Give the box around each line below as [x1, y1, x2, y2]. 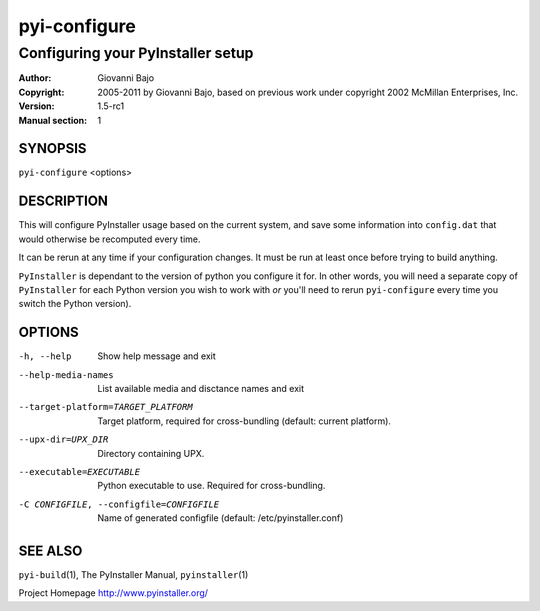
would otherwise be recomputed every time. [18, 233, 201, 245]
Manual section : [18, 114, 88, 126]
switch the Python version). [18, 298, 132, 310]
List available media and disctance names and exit [97, 383, 305, 395]
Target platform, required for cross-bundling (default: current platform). [97, 415, 392, 427]
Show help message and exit [97, 350, 216, 362]
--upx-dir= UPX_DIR [18, 434, 109, 445]
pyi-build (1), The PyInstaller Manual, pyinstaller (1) [18, 569, 249, 581]
